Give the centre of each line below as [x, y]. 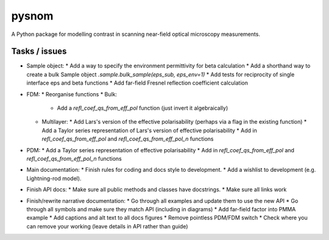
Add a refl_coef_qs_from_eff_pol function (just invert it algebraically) [143, 108]
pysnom [32, 16]
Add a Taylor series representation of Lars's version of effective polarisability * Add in [149, 130]
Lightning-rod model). [54, 178]
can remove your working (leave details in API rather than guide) [107, 226]
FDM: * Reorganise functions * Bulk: [72, 94]
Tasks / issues [39, 51]
